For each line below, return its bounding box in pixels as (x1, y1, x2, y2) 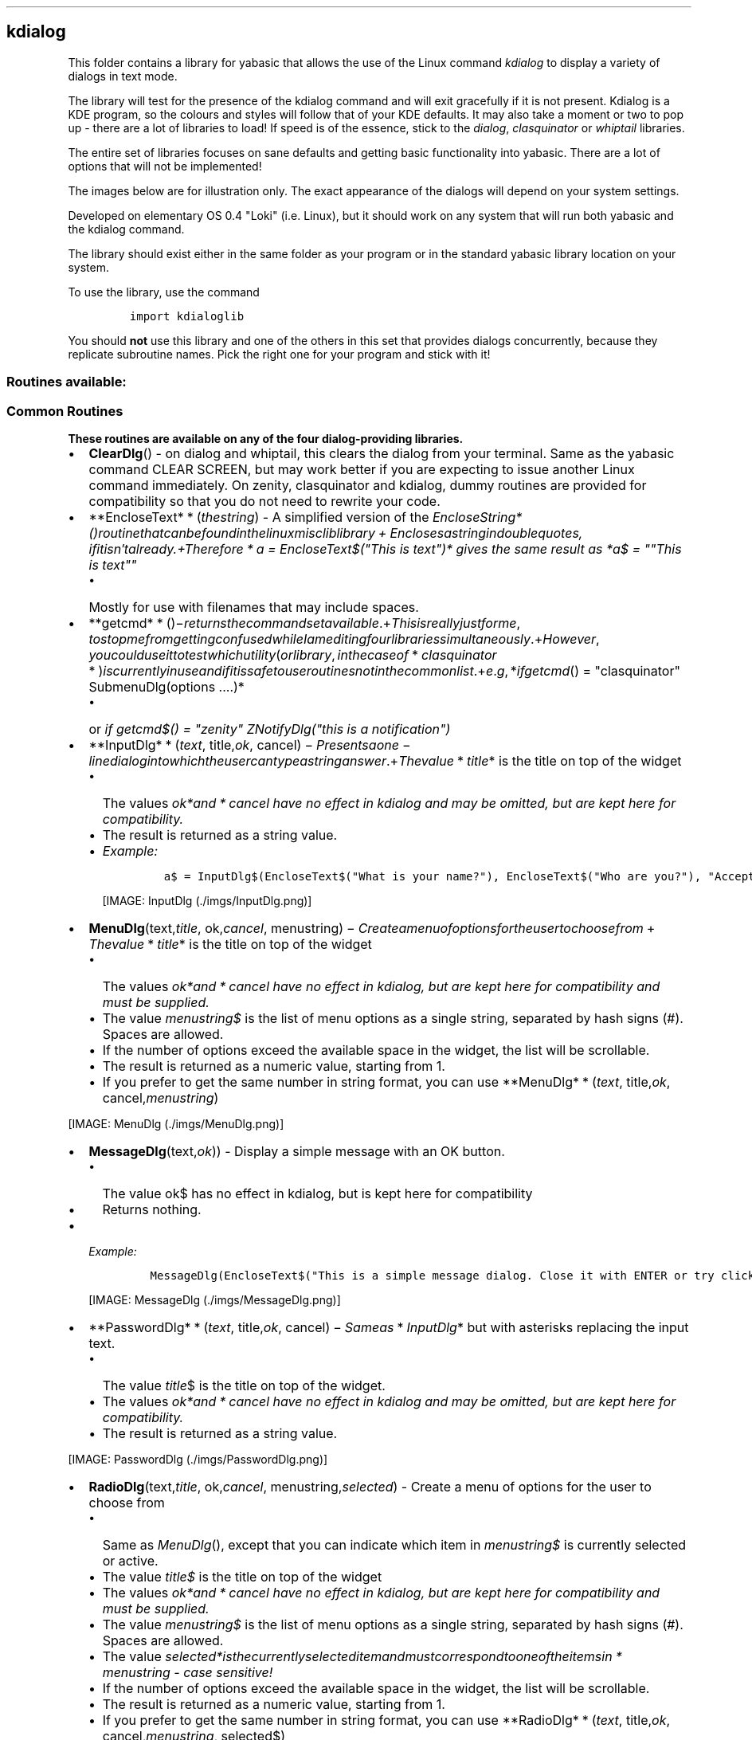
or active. (102, 1552, 159, 1569)
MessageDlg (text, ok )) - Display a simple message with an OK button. (88, 1142, 505, 1159)
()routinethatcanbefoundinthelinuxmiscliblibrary (88, 524, 375, 541)
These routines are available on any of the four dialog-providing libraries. (68, 431, 464, 445)
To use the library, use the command (68, 284, 260, 299)
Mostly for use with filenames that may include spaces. (88, 598, 419, 615)
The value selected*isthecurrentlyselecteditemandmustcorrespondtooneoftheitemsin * (102, 1648, 622, 1664)
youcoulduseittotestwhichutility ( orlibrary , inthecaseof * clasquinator (88, 646, 497, 663)
